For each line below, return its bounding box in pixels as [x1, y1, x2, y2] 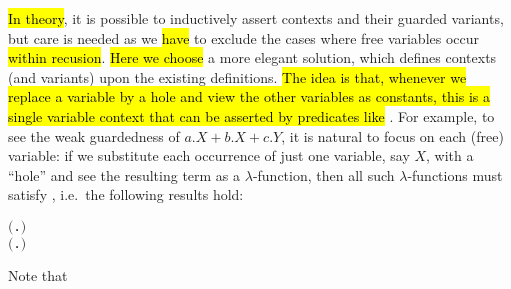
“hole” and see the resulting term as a [8, 164, 241, 185]
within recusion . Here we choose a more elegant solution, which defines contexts [8, 47, 497, 68]
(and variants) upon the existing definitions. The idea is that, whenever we [8, 66, 467, 87]
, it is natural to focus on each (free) [281, 125, 504, 146]
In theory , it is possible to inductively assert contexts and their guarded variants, [8, 8, 504, 28]
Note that [8, 265, 68, 286]
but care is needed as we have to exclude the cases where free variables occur [8, 27, 480, 48]
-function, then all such [252, 164, 395, 185]
